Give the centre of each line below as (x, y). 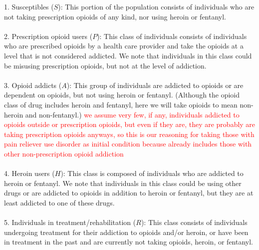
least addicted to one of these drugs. (59, 202)
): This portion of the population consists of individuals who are (156, 6)
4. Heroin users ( (29, 173)
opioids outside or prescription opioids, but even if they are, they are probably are (130, 124)
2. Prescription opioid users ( (48, 36)
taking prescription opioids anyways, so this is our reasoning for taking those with (129, 134)
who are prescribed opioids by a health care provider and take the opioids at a (124, 46)
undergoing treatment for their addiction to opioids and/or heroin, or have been (126, 232)
